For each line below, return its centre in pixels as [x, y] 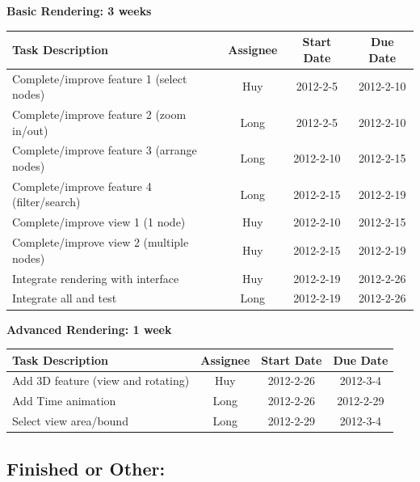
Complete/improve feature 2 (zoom [99, 114]
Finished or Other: [86, 468]
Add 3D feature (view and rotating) [101, 381]
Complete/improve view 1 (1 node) [99, 222]
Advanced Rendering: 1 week [89, 329]
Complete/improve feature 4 [82, 186]
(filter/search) [46, 202]
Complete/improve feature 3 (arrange [105, 150]
